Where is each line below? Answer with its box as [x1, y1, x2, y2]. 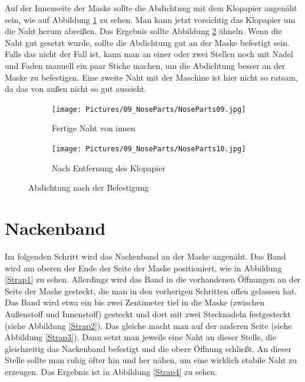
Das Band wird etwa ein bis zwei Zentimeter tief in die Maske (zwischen [5, 296, 265, 308]
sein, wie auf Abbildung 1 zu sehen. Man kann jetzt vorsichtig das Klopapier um [5, 13, 296, 25]
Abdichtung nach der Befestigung [28, 181, 149, 194]
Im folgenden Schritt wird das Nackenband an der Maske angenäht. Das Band [5, 250, 286, 262]
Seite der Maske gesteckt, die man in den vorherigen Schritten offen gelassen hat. [5, 284, 297, 297]
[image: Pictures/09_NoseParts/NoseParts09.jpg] [52, 105, 246, 114]
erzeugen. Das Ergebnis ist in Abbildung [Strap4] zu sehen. [5, 365, 217, 377]
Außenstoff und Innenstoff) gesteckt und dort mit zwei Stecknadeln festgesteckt [5, 307, 291, 320]
